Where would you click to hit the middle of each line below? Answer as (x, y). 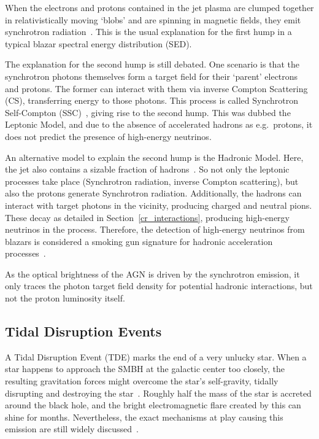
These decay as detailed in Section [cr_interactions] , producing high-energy (147, 217)
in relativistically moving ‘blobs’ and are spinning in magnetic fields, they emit (153, 19)
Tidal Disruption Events (83, 331)
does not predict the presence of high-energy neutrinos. (108, 136)
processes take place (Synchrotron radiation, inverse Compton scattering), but (152, 181)
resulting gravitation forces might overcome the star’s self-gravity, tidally (142, 381)
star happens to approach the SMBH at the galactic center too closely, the (145, 369)
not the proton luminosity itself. (65, 298)
